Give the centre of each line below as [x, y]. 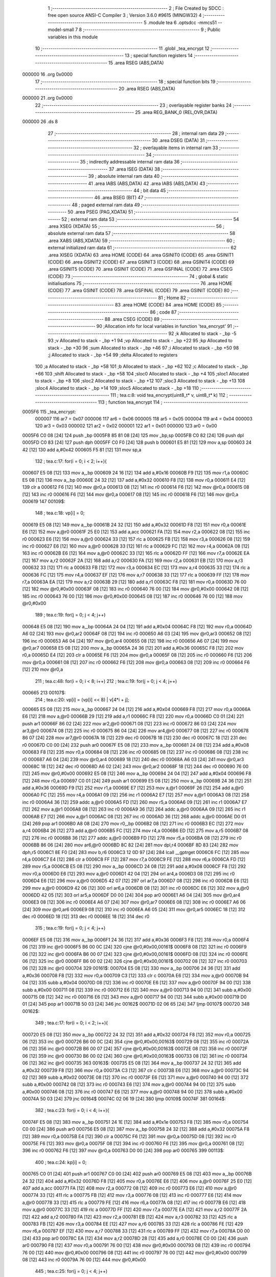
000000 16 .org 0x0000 [48, 75]
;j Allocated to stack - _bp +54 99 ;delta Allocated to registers [113, 354]
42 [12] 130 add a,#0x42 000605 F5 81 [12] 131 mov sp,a [82, 450]
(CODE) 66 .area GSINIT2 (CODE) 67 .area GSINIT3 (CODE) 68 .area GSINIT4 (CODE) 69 [141, 262]
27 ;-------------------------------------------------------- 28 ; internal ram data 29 [136, 133]
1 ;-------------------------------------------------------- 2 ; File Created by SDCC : [136, 8]
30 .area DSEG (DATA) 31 [178, 140]
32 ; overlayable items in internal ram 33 [176, 148]
